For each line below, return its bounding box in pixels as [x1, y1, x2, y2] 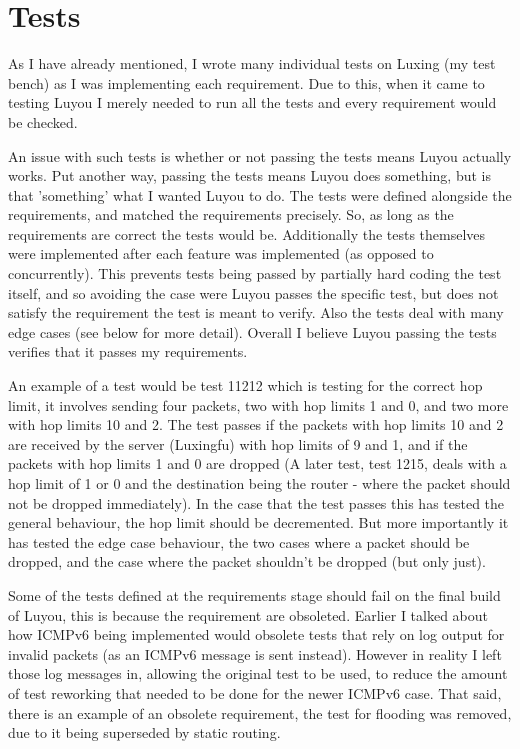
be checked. [8, 111, 78, 132]
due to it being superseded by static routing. [8, 722, 281, 743]
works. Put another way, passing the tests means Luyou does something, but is [8, 165, 491, 186]
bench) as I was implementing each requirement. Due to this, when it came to [8, 72, 485, 93]
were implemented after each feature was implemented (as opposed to [8, 243, 434, 264]
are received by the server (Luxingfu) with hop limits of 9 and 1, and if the [8, 433, 468, 454]
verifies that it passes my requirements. [8, 341, 248, 362]
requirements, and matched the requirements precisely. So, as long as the [8, 204, 454, 225]
